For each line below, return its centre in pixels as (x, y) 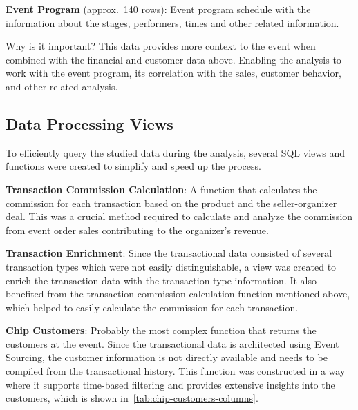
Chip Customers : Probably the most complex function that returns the (161, 330)
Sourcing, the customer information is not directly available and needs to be (167, 357)
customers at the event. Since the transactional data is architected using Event (172, 343)
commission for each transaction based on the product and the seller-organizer (171, 203)
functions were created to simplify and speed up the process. (133, 166)
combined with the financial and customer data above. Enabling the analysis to (173, 59)
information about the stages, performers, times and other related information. (172, 22)
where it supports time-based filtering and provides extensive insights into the (170, 384)
